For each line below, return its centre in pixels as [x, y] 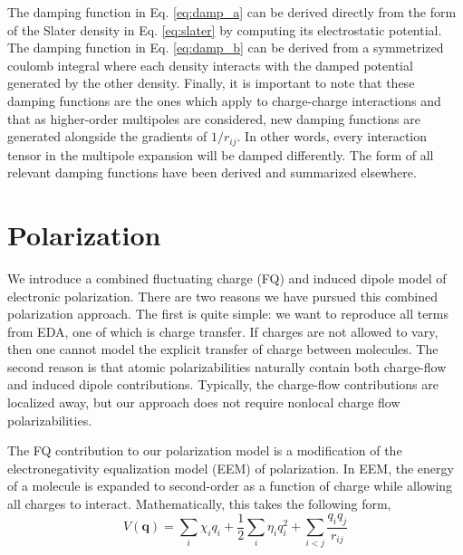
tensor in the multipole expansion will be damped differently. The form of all [221, 154]
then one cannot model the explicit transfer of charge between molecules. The [223, 349]
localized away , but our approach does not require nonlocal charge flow [204, 402]
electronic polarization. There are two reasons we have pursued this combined [222, 296]
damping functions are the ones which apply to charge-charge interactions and [224, 100]
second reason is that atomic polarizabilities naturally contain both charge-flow [227, 366]
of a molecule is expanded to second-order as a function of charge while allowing [230, 486]
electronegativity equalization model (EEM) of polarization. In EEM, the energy [231, 468]
